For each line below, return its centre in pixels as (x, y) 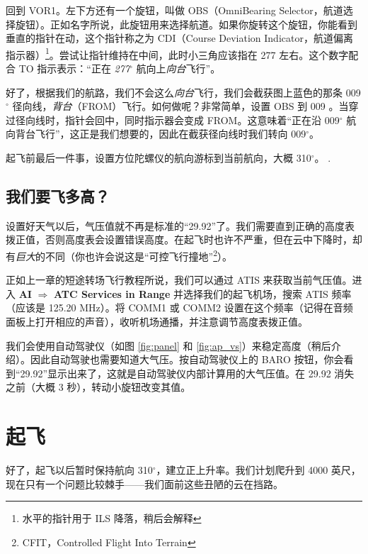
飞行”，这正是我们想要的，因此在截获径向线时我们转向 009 (171, 134)
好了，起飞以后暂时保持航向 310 (79, 470)
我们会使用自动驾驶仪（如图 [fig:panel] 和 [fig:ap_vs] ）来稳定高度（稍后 (168, 345)
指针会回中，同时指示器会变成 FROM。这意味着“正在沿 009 (202, 120)
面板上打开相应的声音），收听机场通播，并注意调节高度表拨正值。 (157, 322)
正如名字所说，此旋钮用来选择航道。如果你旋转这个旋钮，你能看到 (203, 24)
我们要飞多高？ (58, 195)
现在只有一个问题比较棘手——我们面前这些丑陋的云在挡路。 (144, 483)
